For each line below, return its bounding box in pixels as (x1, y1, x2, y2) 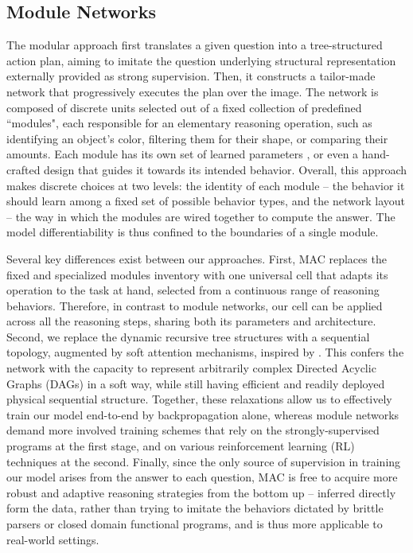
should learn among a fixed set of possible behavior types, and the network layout (6, 193, 406, 209)
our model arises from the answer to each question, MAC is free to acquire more (6, 469, 398, 485)
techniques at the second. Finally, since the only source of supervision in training (6, 453, 401, 469)
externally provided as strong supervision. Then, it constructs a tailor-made (6, 68, 376, 84)
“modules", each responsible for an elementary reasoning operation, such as (6, 115, 372, 131)
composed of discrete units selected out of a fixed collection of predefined (6, 99, 362, 115)
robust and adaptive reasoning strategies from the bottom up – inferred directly (6, 484, 396, 500)
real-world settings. (6, 531, 99, 547)
